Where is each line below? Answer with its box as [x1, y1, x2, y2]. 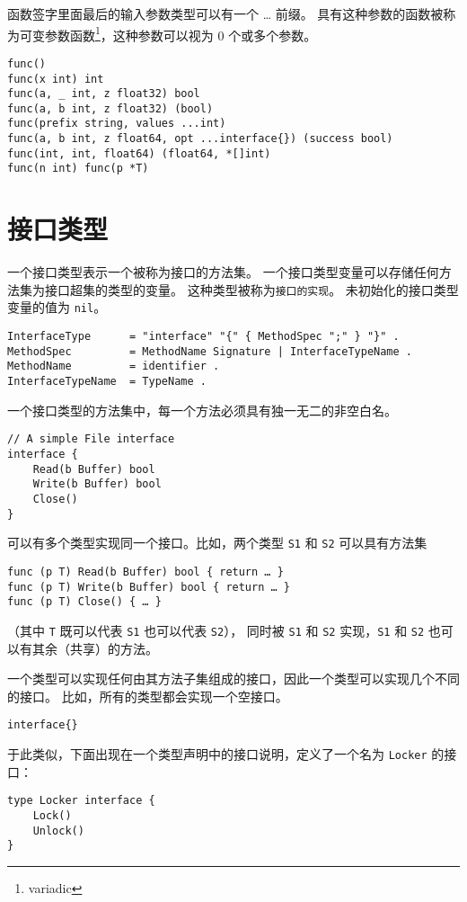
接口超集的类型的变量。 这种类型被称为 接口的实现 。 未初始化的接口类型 [44, 280, 459, 299]
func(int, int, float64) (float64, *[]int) [7, 147, 271, 160]
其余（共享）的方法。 [31, 639, 158, 657]
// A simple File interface [7, 433, 175, 446]
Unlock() [32, 824, 84, 837]
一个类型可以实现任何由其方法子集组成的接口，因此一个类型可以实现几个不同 [7, 669, 460, 688]
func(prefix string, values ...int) [7, 117, 226, 130]
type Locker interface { [7, 794, 155, 808]
